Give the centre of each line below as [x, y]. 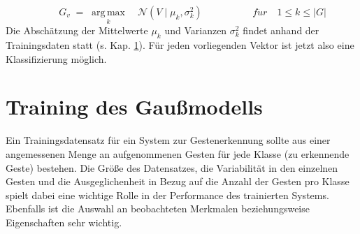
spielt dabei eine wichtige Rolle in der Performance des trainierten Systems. [167, 195]
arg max [108, 13]
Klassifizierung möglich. [56, 58]
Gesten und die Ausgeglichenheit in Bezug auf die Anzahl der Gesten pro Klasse [178, 181]
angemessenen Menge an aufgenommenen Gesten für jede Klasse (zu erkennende [178, 153]
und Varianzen [196, 30]
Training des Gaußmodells [134, 107]
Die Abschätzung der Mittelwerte [77, 30]
